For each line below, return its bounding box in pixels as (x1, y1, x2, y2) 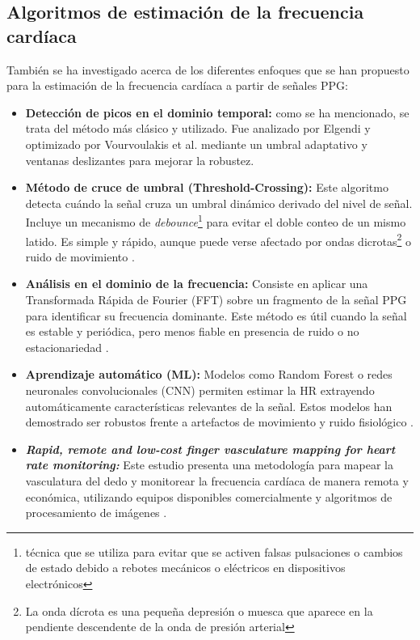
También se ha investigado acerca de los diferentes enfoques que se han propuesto (6, 61, 409, 78)
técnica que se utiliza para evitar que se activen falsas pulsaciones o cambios (25, 543, 403, 560)
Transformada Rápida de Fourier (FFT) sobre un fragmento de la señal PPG (25, 291, 407, 308)
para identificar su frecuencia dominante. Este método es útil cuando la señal (25, 307, 407, 324)
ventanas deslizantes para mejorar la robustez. (25, 151, 254, 168)
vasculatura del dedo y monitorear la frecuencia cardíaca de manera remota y (25, 472, 409, 489)
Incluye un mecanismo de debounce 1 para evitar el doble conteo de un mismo (25, 211, 406, 230)
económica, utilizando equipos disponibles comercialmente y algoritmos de (25, 488, 393, 505)
